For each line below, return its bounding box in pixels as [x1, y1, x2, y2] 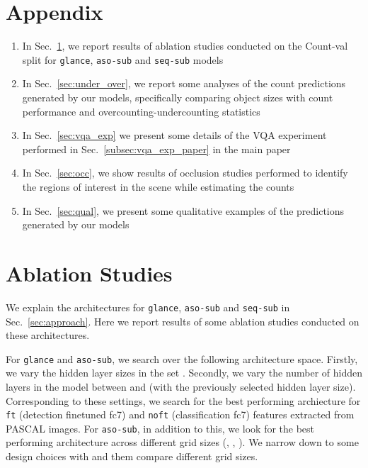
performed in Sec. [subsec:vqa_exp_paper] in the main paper [22, 141, 291, 156]
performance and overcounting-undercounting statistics [22, 104, 260, 118]
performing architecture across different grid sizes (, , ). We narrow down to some [6, 435, 359, 450]
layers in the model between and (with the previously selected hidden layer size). [6, 379, 356, 394]
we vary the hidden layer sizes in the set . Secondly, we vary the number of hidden [6, 365, 362, 380]
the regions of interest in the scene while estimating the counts [22, 179, 294, 194]
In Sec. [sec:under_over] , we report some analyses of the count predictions [22, 76, 346, 91]
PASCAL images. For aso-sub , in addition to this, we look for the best [6, 420, 315, 435]
